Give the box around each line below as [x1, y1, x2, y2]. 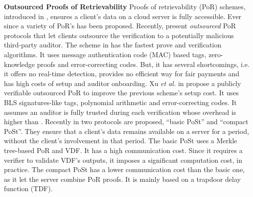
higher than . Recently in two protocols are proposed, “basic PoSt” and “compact [4, 116, 249, 127]
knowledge [4, 59, 35, 69]
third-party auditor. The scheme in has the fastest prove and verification [4, 40, 222, 50]
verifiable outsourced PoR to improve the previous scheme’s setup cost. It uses [4, 88, 239, 98]
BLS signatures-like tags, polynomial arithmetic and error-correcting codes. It [4, 97, 237, 107]
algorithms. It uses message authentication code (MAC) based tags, [4, 49, 207, 59]
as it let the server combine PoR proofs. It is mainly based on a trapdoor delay [4, 174, 241, 184]
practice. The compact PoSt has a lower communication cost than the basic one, [4, 164, 245, 175]
